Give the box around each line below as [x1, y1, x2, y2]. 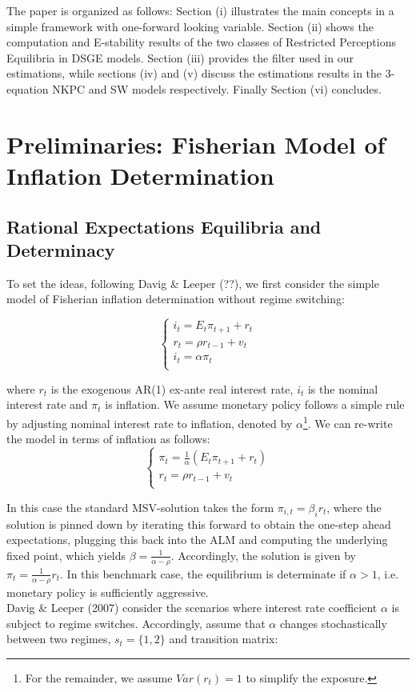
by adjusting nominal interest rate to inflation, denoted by [6, 414, 293, 431]
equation [6, 80, 49, 97]
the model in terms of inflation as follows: [6, 430, 210, 447]
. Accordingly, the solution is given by [170, 546, 356, 563]
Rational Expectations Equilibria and [6, 214, 322, 238]
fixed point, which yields [6, 546, 126, 563]
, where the [326, 498, 382, 515]
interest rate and [6, 396, 88, 413]
